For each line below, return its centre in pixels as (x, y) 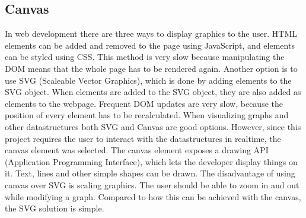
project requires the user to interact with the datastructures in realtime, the (143, 138)
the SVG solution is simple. (55, 208)
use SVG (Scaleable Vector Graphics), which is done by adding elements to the (148, 80)
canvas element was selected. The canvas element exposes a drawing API (137, 150)
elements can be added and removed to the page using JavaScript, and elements (150, 45)
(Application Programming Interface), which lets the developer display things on (151, 161)
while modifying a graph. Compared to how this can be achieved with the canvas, (153, 196)
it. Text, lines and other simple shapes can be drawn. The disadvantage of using (150, 173)
